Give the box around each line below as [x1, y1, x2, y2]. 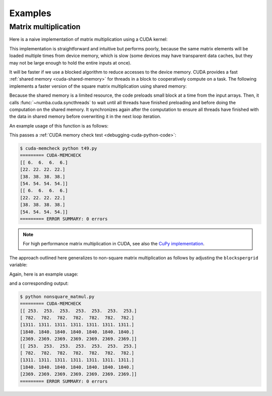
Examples [9, 8, 51, 19]
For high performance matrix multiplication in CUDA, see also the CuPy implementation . [23, 241, 205, 247]
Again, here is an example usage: [9, 271, 79, 277]
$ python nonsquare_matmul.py [20, 294, 95, 299]
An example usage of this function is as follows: [9, 122, 109, 128]
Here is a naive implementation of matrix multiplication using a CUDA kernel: [9, 36, 168, 42]
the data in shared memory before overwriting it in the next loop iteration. [9, 113, 161, 119]
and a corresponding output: [9, 280, 69, 286]
